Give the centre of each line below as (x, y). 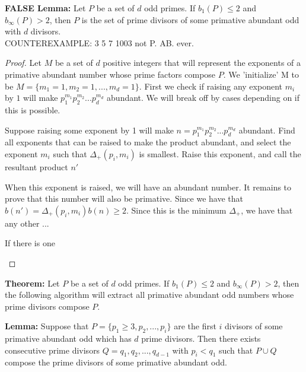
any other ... (27, 223)
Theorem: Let (32, 283)
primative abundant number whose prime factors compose (110, 74)
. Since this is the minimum (176, 210)
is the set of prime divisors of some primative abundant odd (190, 19)
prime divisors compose (47, 306)
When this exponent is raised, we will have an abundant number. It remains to (148, 187)
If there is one (30, 243)
